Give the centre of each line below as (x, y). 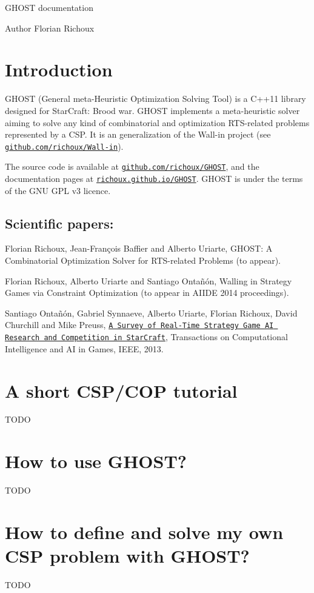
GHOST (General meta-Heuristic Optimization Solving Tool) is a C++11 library (155, 99)
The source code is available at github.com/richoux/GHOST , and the (132, 166)
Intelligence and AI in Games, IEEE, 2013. (84, 348)
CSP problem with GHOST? (127, 556)
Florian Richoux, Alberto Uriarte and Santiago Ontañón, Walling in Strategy (149, 280)
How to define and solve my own (144, 531)
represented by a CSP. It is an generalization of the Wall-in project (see (138, 134)
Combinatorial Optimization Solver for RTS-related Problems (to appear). (143, 260)
